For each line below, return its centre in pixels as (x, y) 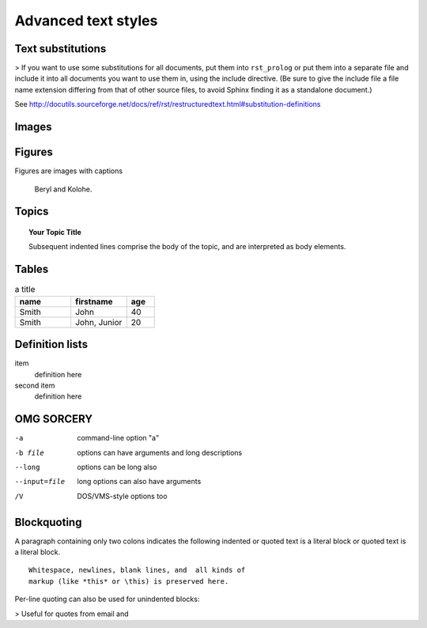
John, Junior (99, 322)
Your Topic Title (55, 232)
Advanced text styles (86, 21)
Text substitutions (60, 49)
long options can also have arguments (139, 482)
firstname (94, 301)
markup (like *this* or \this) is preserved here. (129, 581)
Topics (32, 212)
